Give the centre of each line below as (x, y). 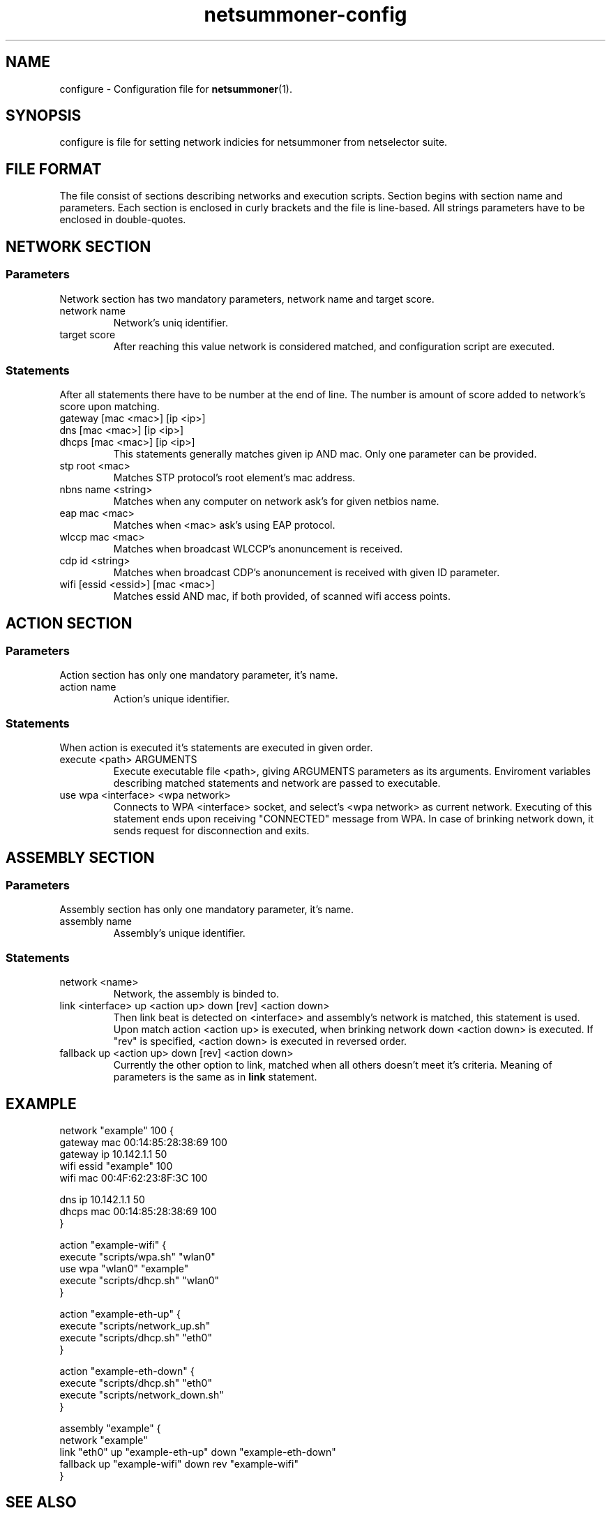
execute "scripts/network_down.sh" (142, 1395)
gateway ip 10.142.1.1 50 (113, 1154)
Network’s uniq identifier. (171, 322)
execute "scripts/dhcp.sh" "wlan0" (139, 1281)
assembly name (96, 921)
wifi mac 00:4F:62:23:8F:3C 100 (134, 1178)
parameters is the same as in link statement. (215, 1077)
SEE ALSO (41, 1503)
